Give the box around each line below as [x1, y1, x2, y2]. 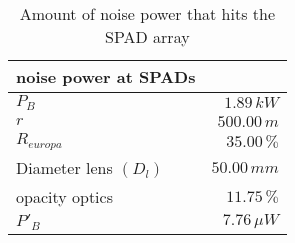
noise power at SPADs [16, 65, 196, 88]
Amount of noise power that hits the [19, 2, 276, 25]
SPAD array [105, 25, 190, 48]
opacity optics [16, 184, 113, 208]
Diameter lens [16, 155, 113, 179]
